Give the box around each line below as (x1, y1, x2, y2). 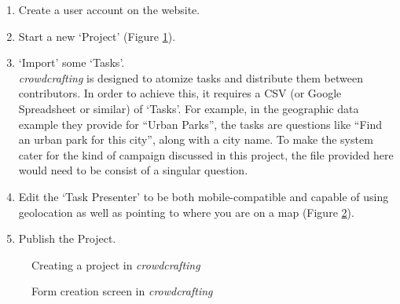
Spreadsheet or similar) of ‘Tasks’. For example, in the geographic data (18, 100, 359, 116)
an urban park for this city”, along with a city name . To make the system (18, 131, 373, 148)
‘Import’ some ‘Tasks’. (18, 54, 125, 71)
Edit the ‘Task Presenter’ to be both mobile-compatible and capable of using (18, 188, 389, 204)
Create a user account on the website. (18, 2, 200, 17)
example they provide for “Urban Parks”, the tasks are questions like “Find (18, 115, 382, 132)
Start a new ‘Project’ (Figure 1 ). (18, 27, 176, 44)
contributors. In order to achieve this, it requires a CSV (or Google (18, 85, 342, 101)
